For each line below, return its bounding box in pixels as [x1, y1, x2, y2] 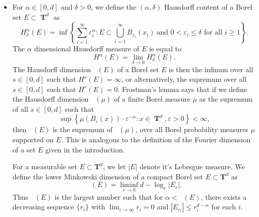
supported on [12, 134, 54, 145]
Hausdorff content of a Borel [164, 2, 252, 12]
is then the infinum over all [169, 64, 253, 74]
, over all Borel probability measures [135, 124, 249, 135]
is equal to [149, 43, 182, 54]
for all [204, 29, 222, 37]
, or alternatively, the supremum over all [121, 74, 247, 84]
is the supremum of [52, 124, 113, 135]
